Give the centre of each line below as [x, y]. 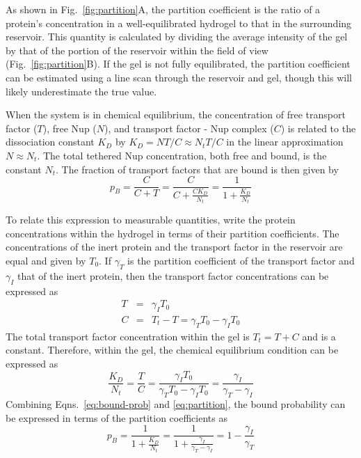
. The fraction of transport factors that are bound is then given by [197, 169]
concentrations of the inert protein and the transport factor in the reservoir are [174, 247]
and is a [319, 336]
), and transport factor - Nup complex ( [189, 128]
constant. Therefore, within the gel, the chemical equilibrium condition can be [172, 350]
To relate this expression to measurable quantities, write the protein [151, 220]
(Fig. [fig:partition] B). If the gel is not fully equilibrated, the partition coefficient [178, 64]
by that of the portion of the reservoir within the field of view [137, 50]
